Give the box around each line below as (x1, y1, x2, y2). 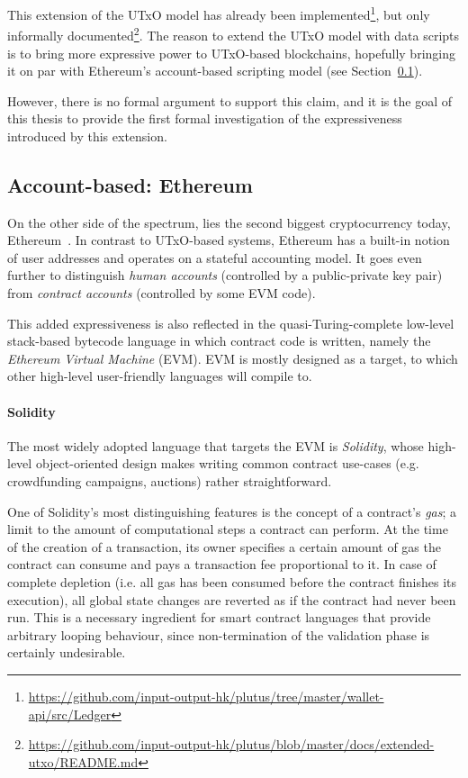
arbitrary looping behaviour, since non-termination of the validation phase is (7, 625, 430, 644)
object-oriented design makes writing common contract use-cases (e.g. (35, 454, 419, 473)
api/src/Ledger (28, 704, 112, 723)
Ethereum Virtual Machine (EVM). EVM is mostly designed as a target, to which (7, 348, 458, 367)
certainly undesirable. (7, 643, 126, 662)
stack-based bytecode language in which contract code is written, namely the (7, 331, 431, 350)
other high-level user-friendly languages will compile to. (7, 366, 312, 385)
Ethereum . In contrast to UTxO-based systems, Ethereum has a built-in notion (7, 231, 450, 249)
